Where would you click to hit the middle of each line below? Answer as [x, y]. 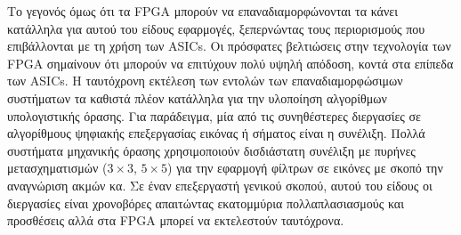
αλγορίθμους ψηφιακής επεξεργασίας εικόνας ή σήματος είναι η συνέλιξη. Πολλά [216, 133]
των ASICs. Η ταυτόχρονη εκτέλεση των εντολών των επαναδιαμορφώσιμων [205, 81]
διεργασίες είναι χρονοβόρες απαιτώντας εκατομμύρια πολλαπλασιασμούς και [206, 203]
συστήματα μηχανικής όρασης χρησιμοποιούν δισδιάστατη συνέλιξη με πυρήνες [211, 150]
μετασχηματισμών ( [57, 168]
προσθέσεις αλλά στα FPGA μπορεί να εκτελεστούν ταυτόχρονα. [176, 220]
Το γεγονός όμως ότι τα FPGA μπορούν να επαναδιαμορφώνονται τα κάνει [202, 11]
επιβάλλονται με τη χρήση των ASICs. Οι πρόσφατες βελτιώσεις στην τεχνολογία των [229, 46]
